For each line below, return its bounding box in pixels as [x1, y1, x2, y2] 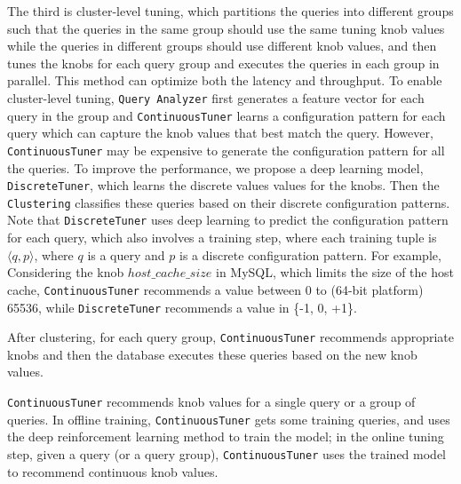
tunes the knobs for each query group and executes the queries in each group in [7, 53, 440, 72]
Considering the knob [7, 263, 124, 282]
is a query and [87, 245, 165, 264]
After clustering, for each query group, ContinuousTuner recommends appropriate [7, 328, 454, 346]
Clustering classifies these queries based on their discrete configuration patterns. [7, 193, 450, 211]
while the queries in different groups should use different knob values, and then [7, 36, 437, 55]
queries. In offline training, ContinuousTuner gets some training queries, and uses [7, 409, 450, 428]
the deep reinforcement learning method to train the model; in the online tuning [7, 427, 444, 446]
